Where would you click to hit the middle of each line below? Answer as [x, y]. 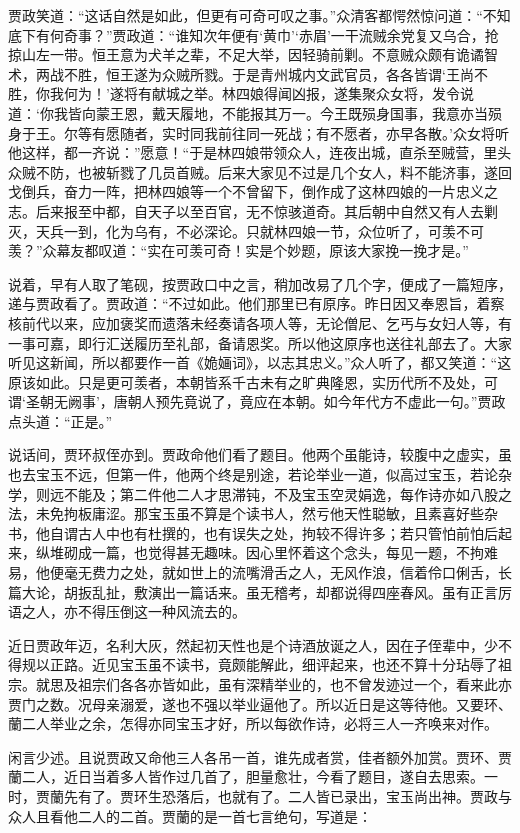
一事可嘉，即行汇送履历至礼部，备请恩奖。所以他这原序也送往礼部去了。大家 [260, 342]
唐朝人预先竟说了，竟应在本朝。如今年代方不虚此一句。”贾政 [309, 401]
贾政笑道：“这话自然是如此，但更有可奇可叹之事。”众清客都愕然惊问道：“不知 [259, 15]
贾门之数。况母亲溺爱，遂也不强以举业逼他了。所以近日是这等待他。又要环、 [260, 703]
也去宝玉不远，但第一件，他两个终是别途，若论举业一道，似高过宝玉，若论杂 [260, 474]
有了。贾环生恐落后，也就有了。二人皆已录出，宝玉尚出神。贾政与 [294, 795]
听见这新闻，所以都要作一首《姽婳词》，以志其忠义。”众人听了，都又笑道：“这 [260, 362]
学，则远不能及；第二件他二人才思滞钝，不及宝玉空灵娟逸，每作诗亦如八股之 [260, 493]
